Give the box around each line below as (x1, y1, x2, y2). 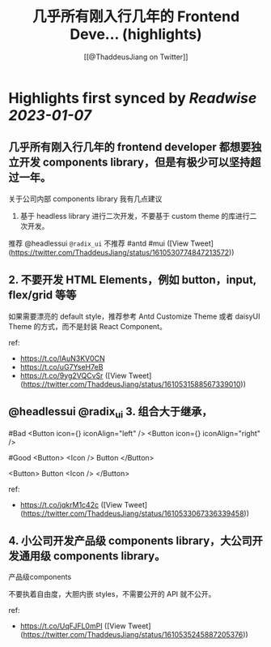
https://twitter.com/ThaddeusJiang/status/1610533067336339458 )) (23, 508, 249, 518)
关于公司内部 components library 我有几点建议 (8, 194, 163, 204)
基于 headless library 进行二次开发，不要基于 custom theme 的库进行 (19, 211, 250, 221)
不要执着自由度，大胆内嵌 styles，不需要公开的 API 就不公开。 (8, 589, 216, 599)
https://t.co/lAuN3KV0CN (19, 353, 105, 363)
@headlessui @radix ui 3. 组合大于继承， (8, 405, 213, 421)
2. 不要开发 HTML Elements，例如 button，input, (8, 273, 256, 287)
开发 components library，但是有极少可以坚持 (19, 156, 251, 169)
